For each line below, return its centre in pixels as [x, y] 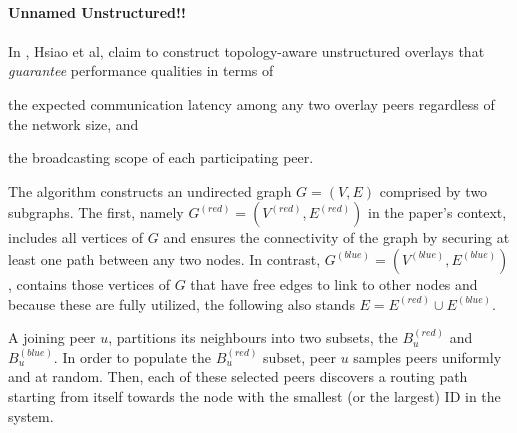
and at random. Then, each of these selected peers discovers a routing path [238, 376]
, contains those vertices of [89, 283]
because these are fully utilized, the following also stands [181, 303]
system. [31, 415]
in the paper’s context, [437, 212]
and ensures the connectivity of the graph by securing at [336, 237]
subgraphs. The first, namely [96, 212]
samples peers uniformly [427, 356]
